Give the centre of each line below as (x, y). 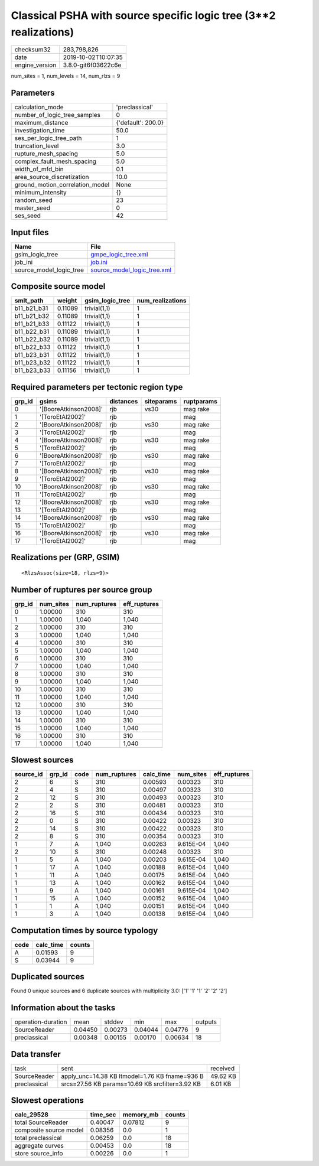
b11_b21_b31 (31, 308)
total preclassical (38, 1138)
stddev (114, 1022)
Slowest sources (42, 760)
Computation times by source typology (84, 930)
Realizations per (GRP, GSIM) (65, 557)
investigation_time (40, 131)
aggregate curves (39, 1146)
